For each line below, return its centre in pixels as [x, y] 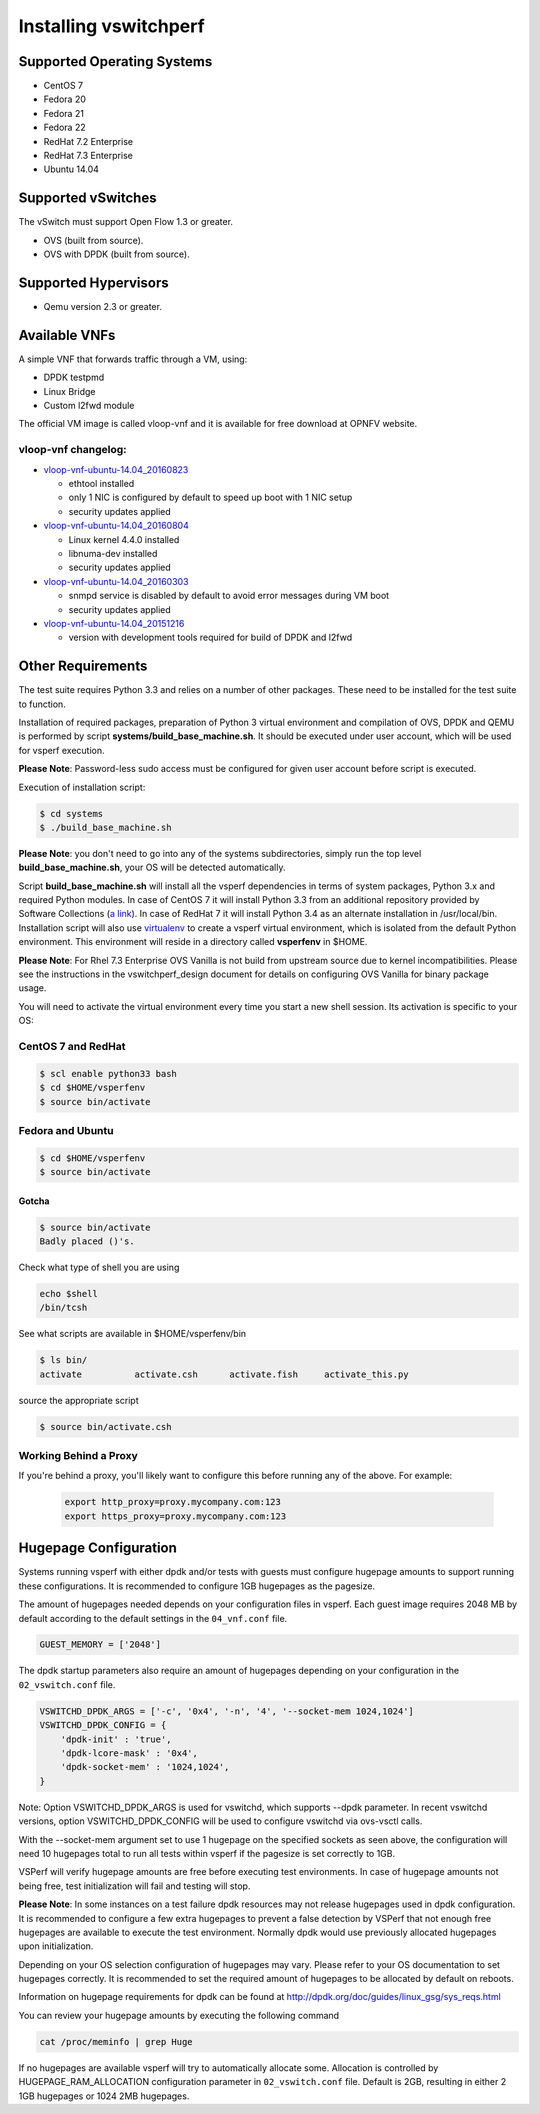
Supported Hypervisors [93, 282]
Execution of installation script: [82, 787]
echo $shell [69, 1293]
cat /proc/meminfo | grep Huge [116, 2041]
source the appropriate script [78, 1400]
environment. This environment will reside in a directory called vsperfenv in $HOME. [193, 942]
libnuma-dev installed [113, 553]
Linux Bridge [69, 391]
